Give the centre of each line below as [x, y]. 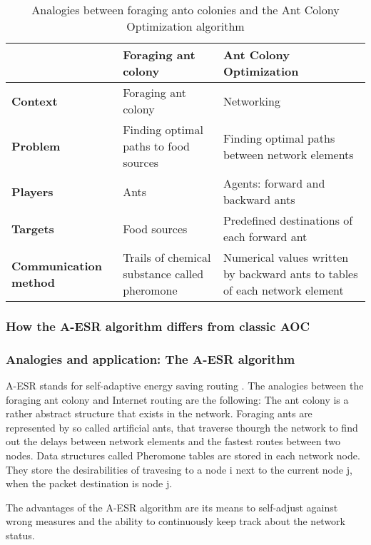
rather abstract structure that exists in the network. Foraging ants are [159, 413]
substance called [163, 274]
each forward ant [265, 236]
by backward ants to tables [290, 274]
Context [35, 101]
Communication [57, 265]
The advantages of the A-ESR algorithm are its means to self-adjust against [172, 507]
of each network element [283, 290]
